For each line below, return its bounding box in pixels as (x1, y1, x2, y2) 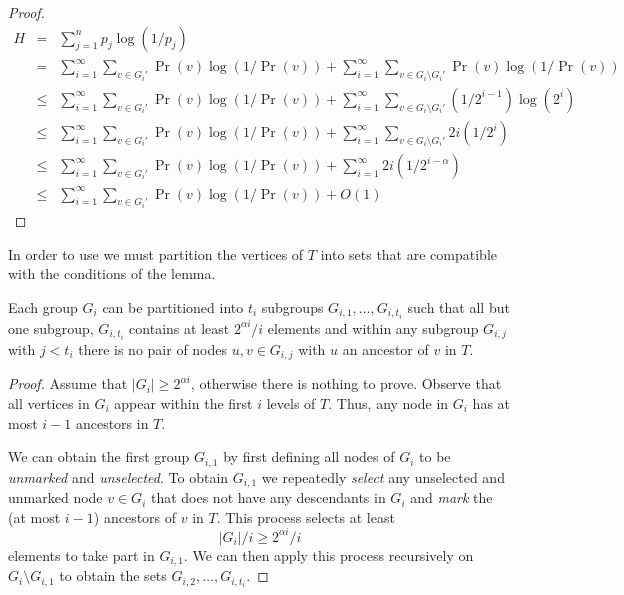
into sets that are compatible (320, 243, 497, 264)
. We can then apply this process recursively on (183, 544, 474, 565)
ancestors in (75, 412, 149, 433)
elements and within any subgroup (267, 317, 479, 338)
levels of (266, 393, 316, 414)
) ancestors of (93, 506, 177, 527)
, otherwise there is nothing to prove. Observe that (190, 373, 502, 394)
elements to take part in (8, 544, 155, 565)
